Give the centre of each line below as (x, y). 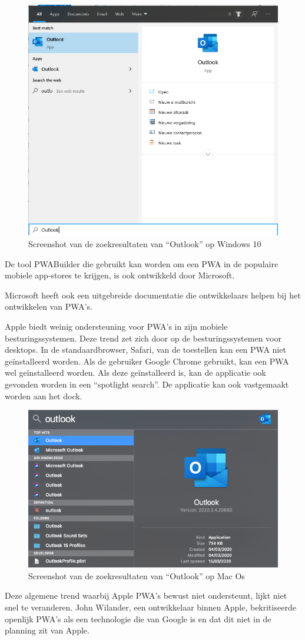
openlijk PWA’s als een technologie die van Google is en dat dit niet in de (138, 618)
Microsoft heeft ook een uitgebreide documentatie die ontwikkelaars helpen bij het (153, 295)
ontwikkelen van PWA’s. (49, 306)
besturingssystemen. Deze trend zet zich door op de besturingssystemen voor (143, 338)
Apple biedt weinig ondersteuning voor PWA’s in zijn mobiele (116, 326)
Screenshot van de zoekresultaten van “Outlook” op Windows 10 (145, 244)
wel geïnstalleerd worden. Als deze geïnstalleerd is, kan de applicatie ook (135, 372)
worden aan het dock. (44, 396)
